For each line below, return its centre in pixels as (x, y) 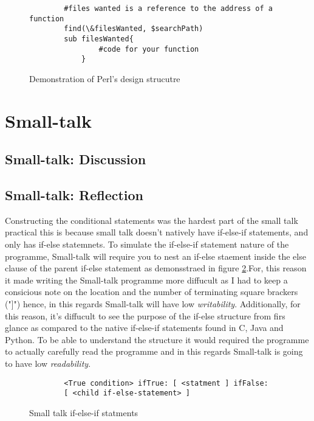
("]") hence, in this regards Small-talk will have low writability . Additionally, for (153, 304)
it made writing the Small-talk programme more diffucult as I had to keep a (146, 280)
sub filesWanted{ (99, 39)
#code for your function (149, 49)
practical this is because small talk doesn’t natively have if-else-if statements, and (157, 232)
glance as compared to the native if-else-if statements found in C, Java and (144, 328)
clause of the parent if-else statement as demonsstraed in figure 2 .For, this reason (156, 268)
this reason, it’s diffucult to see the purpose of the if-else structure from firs (145, 315)
